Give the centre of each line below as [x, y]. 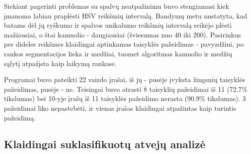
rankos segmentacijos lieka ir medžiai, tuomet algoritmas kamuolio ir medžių [118, 53]
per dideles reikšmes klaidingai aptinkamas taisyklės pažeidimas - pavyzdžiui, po [124, 44]
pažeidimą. [20, 117]
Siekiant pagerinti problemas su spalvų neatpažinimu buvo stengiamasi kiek [117, 6]
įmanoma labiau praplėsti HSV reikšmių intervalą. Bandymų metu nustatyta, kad [125, 15]
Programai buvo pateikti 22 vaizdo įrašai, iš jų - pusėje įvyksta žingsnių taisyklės [125, 79]
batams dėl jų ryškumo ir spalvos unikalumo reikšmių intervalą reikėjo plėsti [118, 25]
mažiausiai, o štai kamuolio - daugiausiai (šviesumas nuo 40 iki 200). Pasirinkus [123, 34]
